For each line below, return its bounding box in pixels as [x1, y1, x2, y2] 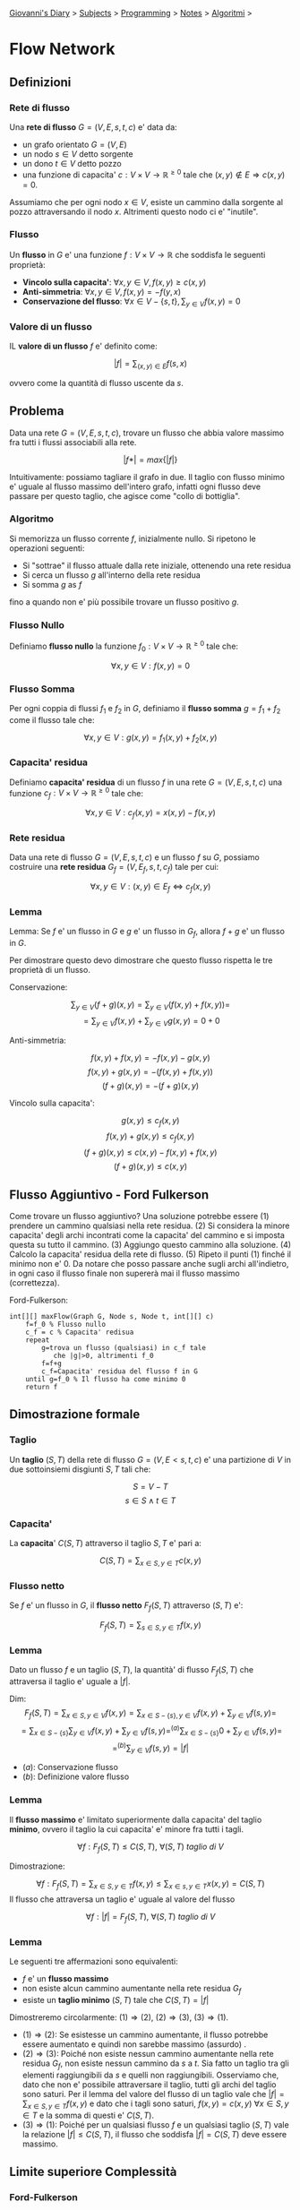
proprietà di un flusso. [9, 965, 91, 975]
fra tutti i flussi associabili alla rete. [9, 436, 137, 447]
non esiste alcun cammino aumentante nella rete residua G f [21, 1983, 242, 1996]
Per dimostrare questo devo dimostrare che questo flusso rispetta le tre [9, 955, 273, 966]
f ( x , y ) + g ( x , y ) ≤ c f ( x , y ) [106, 1131, 195, 1144]
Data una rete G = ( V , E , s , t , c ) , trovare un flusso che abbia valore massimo [9, 427, 285, 438]
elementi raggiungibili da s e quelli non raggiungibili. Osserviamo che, [21, 2069, 279, 2081]
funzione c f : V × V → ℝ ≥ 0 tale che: [9, 786, 143, 801]
